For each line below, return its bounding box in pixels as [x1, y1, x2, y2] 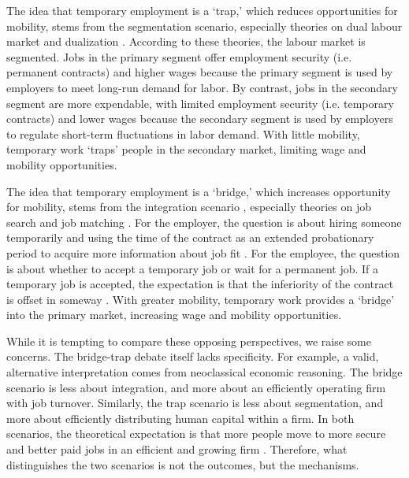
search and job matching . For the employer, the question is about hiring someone [6, 213, 402, 230]
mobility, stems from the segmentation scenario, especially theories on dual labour [6, 17, 403, 34]
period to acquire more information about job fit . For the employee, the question [6, 244, 400, 261]
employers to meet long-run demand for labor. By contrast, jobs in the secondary [6, 79, 398, 95]
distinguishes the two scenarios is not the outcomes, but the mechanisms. [6, 456, 359, 472]
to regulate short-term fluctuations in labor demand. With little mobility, [6, 125, 360, 142]
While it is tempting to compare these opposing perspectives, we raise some [6, 332, 371, 349]
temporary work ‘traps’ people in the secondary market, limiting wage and [6, 141, 366, 157]
